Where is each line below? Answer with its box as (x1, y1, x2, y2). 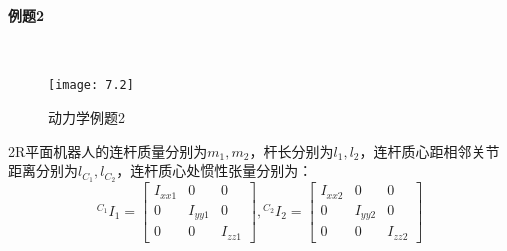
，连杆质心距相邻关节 (359, 140, 500, 161)
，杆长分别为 (249, 140, 334, 161)
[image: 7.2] (48, 78, 134, 93)
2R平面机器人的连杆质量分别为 (8, 140, 208, 161)
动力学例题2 (48, 107, 125, 128)
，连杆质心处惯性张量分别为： (116, 160, 313, 181)
